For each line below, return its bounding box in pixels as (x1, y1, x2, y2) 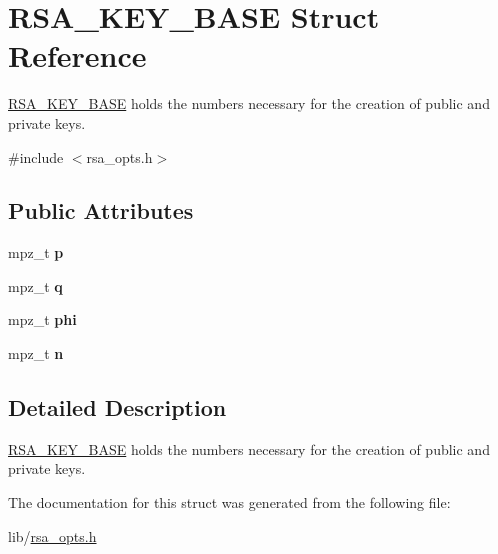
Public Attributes (8, 195, 194, 226)
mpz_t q (8, 275, 63, 296)
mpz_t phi (8, 309, 77, 330)
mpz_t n (8, 343, 64, 364)
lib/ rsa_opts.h (8, 525, 97, 546)
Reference (8, 35, 147, 76)
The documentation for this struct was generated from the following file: (8, 492, 451, 513)
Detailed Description (8, 392, 227, 423)
